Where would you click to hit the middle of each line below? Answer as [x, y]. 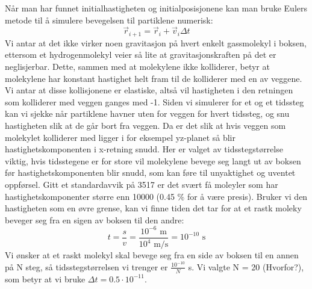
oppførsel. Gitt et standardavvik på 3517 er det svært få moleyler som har [142, 184]
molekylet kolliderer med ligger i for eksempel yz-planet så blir [120, 137]
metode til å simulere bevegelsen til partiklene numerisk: [109, 20]
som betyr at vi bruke [45, 278]
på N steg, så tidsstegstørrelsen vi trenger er [86, 266]
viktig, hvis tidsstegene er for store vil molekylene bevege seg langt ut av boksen [153, 160]
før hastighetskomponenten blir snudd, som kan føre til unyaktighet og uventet [150, 172]
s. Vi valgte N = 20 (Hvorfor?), [246, 266]
